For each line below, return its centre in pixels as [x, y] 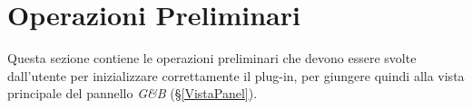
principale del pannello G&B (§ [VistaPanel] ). [133, 93]
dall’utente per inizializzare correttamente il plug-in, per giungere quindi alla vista [236, 75]
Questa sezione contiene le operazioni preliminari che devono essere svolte [212, 58]
